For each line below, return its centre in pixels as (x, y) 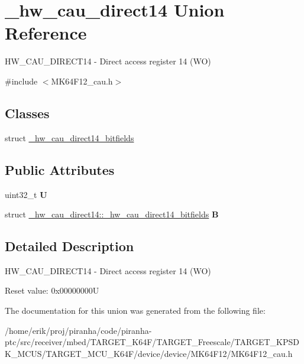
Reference (46, 33)
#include (21, 81)
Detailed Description (69, 246)
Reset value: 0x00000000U (52, 290)
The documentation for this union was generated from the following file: (135, 311)
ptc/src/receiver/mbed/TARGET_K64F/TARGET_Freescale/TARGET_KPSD (152, 342)
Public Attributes (60, 169)
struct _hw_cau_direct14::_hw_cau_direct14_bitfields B (112, 214)
